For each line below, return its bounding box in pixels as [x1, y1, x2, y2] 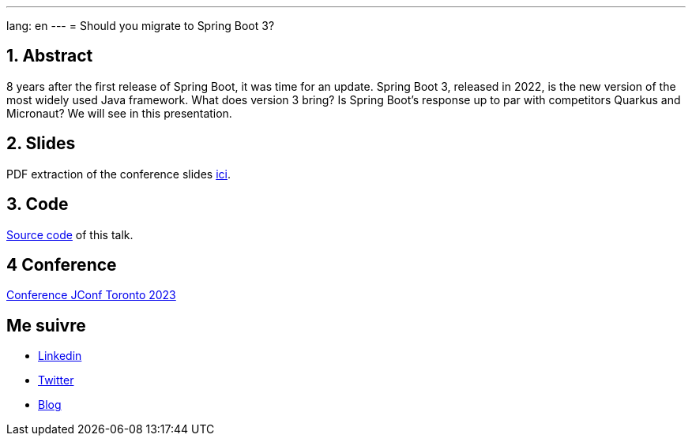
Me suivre [6, 315, 86, 335]
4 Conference [6, 254, 117, 275]
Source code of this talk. [6, 227, 134, 242]
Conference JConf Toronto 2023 [6, 288, 176, 302]
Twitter [38, 373, 74, 388]
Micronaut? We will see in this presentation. [6, 106, 232, 120]
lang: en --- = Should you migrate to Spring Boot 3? [6, 19, 275, 32]
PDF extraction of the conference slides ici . [6, 167, 231, 181]
